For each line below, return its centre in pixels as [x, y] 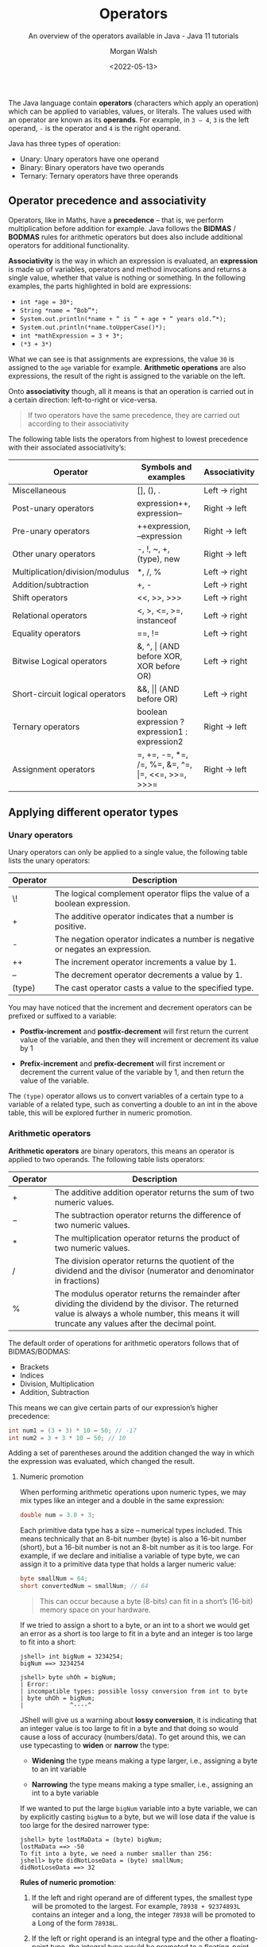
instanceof [157, 620]
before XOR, [160, 656]
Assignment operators [54, 769]
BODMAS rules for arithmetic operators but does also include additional [126, 237]
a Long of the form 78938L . [75, 1923]
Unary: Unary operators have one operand [89, 159]
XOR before [159, 666]
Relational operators [50, 615]
